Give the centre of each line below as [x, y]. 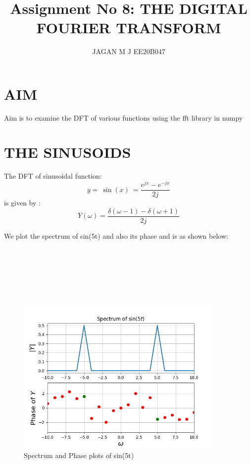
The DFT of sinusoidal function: [53, 175]
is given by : [22, 203]
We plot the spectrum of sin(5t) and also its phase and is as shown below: [116, 235]
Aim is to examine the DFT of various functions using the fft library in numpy [124, 117]
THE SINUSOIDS [68, 152]
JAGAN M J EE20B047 [129, 51]
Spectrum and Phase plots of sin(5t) [79, 455]
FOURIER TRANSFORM [129, 28]
